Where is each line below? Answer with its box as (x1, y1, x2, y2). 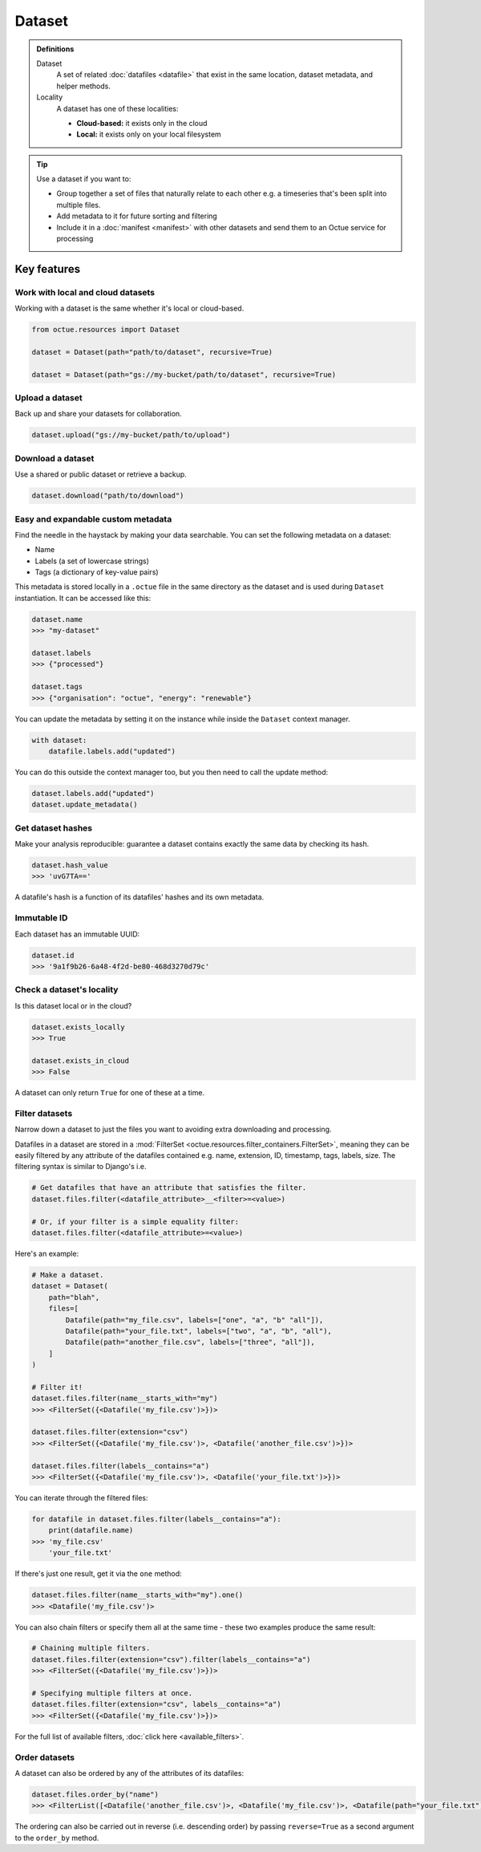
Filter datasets (14, 1107, 73, 1119)
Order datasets (14, 1752, 75, 1763)
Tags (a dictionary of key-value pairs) (34, 567, 160, 577)
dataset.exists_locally (31, 1022, 126, 1031)
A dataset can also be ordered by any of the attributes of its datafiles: (14, 1768, 245, 1777)
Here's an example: (14, 1249, 79, 1258)
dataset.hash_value (31, 861, 108, 870)
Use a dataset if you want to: (36, 174, 131, 184)
